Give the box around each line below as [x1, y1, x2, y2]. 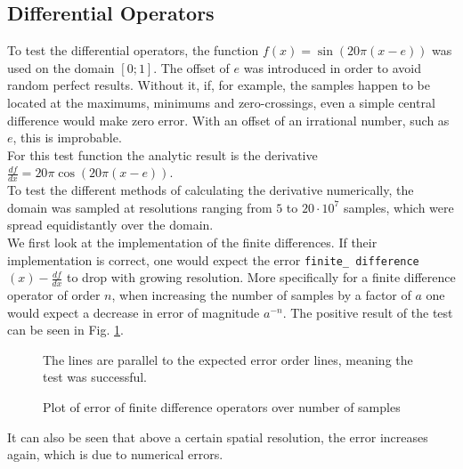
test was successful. [43, 368, 148, 386]
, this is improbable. [12, 128, 122, 147]
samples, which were [343, 198, 454, 216]
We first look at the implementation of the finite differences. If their [7, 232, 378, 251]
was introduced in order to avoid [243, 58, 421, 77]
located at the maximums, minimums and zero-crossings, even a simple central [7, 93, 435, 111]
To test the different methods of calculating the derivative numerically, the [7, 181, 414, 199]
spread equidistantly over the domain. [7, 215, 214, 234]
